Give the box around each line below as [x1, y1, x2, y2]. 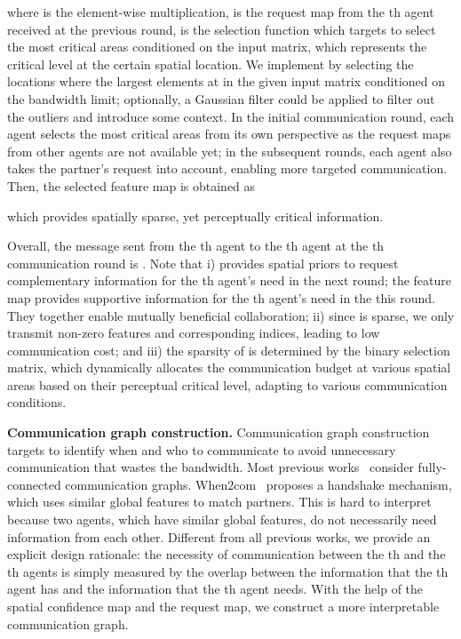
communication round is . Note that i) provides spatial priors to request [7, 253, 399, 272]
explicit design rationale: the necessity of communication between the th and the [7, 545, 446, 563]
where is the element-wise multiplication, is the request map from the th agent [7, 3, 434, 20]
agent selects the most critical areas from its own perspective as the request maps [7, 124, 451, 143]
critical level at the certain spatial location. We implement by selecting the [7, 54, 414, 73]
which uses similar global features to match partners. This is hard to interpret [7, 492, 432, 511]
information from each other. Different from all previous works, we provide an [7, 527, 431, 546]
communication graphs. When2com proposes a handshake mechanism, [65, 475, 452, 493]
